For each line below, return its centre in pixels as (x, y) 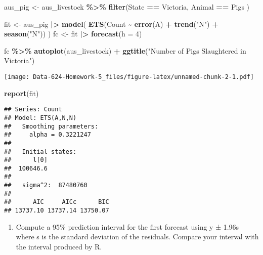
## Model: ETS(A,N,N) (40, 118)
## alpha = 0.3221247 (48, 135)
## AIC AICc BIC (57, 202)
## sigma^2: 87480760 (46, 185)
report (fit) (21, 93)
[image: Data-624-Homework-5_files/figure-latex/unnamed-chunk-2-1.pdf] (129, 77)
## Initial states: (40, 152)
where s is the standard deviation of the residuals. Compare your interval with (137, 237)
